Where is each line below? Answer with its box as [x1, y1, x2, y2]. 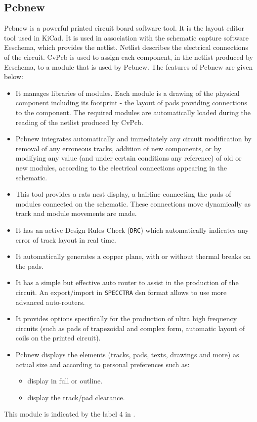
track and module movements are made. [15, 208, 137, 218]
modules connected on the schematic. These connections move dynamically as [15, 198, 251, 209]
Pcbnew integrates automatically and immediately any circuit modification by [15, 133, 252, 144]
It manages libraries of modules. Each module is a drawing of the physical [15, 87, 240, 98]
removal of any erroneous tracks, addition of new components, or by [15, 143, 221, 153]
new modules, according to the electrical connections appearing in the [15, 162, 227, 172]
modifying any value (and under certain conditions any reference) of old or [15, 153, 242, 163]
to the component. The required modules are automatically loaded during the [15, 107, 251, 117]
